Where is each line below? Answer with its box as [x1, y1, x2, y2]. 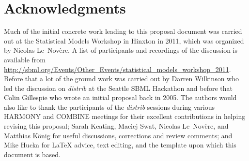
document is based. [4, 149, 61, 159]
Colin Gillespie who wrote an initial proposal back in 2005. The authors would [4, 92, 237, 102]
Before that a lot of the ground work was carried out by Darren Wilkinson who [4, 73, 239, 84]
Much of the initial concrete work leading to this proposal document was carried [4, 26, 242, 36]
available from [4, 54, 46, 64]
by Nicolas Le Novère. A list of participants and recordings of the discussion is [4, 45, 238, 55]
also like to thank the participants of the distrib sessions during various [4, 102, 215, 112]
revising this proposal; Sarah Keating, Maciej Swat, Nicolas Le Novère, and [4, 121, 229, 131]
